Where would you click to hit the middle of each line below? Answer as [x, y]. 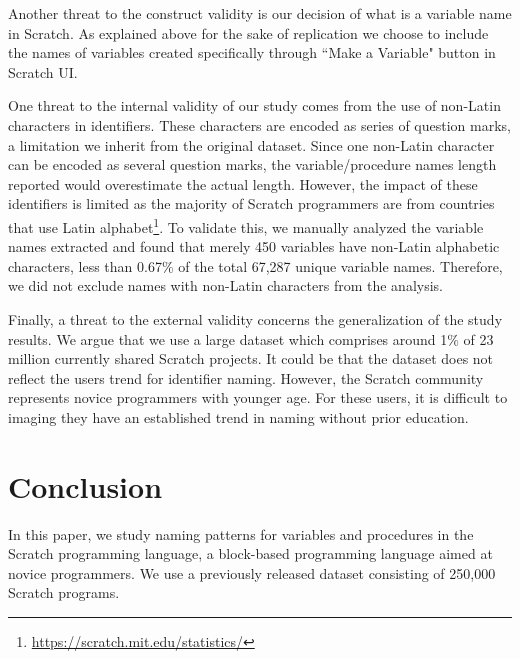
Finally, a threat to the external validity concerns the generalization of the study [255, 318]
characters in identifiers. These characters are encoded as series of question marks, [259, 124]
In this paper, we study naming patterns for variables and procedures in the [241, 533]
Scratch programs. [64, 592]
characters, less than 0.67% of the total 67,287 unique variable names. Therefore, [255, 265]
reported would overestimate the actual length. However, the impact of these [243, 183]
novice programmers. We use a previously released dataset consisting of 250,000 [252, 572]
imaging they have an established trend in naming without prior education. [238, 416]
